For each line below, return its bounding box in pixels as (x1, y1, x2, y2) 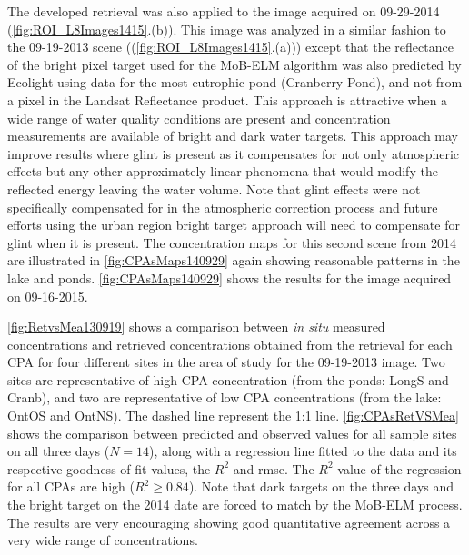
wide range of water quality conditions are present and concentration (7, 108, 391, 127)
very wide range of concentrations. (7, 530, 198, 550)
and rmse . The (233, 459, 314, 478)
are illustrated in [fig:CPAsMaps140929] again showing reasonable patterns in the (7, 251, 460, 270)
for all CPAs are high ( (7, 477, 135, 496)
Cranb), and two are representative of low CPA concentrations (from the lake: (7, 388, 442, 407)
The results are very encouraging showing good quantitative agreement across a (7, 512, 451, 531)
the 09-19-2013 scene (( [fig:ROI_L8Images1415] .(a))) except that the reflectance (7, 37, 454, 56)
